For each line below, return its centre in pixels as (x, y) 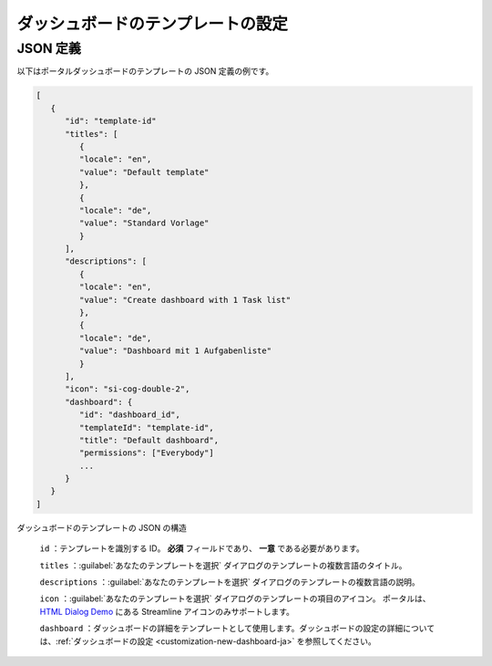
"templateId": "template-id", (146, 427)
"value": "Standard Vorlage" (144, 223)
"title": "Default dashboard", (149, 440)
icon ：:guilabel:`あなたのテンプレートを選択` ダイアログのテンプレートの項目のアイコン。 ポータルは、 (235, 598)
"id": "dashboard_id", (130, 415)
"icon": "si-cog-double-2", (128, 389)
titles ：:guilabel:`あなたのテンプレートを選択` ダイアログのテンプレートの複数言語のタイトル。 (223, 565)
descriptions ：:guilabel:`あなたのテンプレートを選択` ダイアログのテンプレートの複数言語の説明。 (230, 582)
